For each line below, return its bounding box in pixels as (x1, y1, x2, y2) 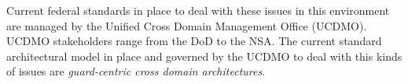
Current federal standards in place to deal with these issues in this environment (6, 2, 390, 18)
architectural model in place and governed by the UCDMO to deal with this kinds (6, 47, 402, 64)
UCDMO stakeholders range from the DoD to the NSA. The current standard (6, 33, 382, 49)
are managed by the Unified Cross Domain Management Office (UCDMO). (6, 17, 367, 33)
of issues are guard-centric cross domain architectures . (6, 63, 266, 79)
